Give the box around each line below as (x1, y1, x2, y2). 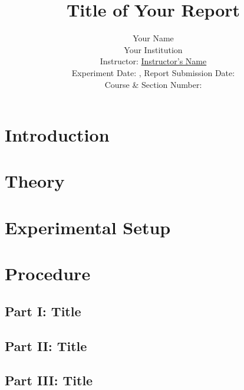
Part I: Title (5, 301, 81, 320)
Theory (5, 169, 65, 193)
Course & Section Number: (104, 78, 202, 90)
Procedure (5, 261, 91, 286)
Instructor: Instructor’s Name (100, 55, 207, 67)
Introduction (5, 123, 110, 147)
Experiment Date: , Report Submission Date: (71, 66, 235, 78)
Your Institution (124, 43, 183, 55)
